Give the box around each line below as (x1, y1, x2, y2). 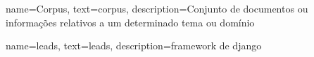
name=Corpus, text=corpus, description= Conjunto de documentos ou (6, 1, 308, 15)
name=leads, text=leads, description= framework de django (6, 38, 262, 53)
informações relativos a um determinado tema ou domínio (6, 15, 255, 29)
